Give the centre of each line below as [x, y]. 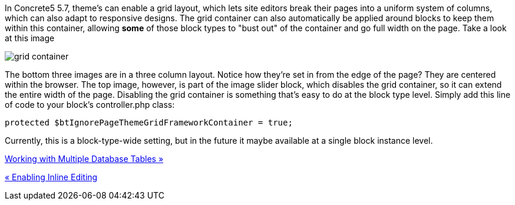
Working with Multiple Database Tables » [84, 159]
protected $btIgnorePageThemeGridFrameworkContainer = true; [149, 123]
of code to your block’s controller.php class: [90, 105]
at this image [30, 38]
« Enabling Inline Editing [51, 177]
